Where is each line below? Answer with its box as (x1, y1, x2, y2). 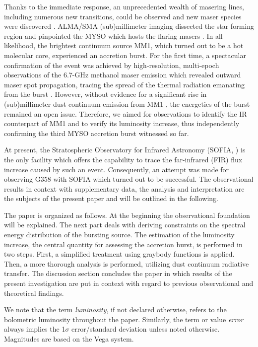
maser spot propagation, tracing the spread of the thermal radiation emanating (4, 79, 245, 89)
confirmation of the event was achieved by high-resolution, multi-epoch (4, 60, 219, 70)
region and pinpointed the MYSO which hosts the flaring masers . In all (4, 30, 223, 41)
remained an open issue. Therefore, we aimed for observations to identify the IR (4, 108, 247, 119)
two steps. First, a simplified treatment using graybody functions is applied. (4, 249, 235, 259)
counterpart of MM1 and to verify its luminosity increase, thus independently (4, 118, 240, 129)
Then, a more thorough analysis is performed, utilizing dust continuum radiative (4, 258, 249, 269)
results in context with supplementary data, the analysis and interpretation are (4, 183, 245, 194)
